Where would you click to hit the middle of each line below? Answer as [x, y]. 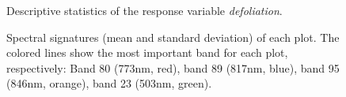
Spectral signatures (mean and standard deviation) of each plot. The [173, 37]
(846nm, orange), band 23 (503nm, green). [109, 83]
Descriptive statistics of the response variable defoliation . [144, 10]
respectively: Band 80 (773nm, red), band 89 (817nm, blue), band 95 [173, 67]
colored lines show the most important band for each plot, [147, 52]
